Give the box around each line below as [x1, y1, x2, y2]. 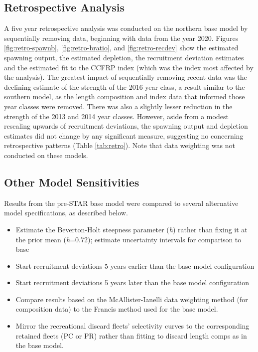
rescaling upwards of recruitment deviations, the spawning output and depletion [4, 121, 248, 131]
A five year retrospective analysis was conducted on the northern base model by [4, 23, 248, 33]
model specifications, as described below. [4, 207, 128, 218]
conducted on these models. [4, 150, 88, 160]
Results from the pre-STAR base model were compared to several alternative [4, 197, 239, 208]
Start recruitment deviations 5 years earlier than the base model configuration [15, 260, 255, 271]
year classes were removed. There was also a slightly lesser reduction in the [4, 101, 233, 111]
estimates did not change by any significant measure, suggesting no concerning [4, 130, 244, 141]
